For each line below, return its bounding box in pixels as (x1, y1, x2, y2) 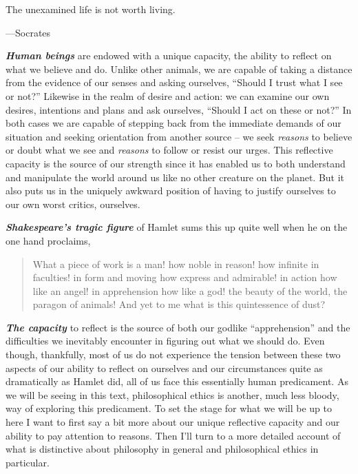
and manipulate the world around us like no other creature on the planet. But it (6, 169, 345, 184)
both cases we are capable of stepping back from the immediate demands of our (6, 116, 341, 130)
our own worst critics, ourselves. (6, 196, 140, 211)
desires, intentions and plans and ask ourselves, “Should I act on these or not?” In (6, 102, 352, 116)
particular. (6, 455, 50, 469)
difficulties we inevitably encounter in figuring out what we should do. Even (6, 333, 325, 348)
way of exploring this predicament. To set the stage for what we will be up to (6, 401, 332, 415)
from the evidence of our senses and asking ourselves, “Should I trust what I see (6, 75, 343, 90)
